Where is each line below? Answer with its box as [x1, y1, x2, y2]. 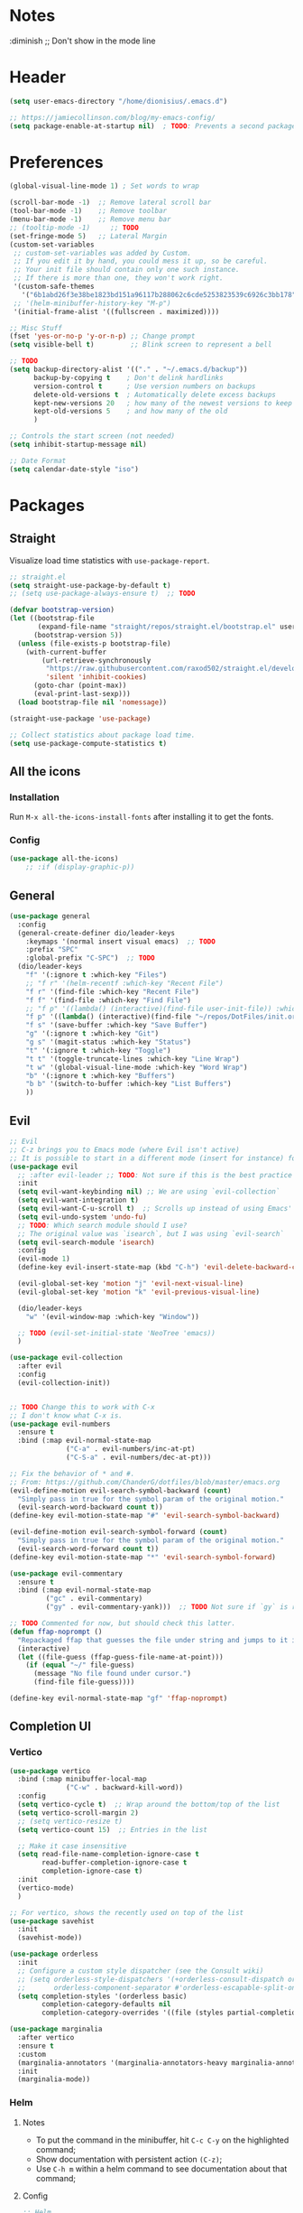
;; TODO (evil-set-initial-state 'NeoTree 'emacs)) [17, 1328, 216, 1337]
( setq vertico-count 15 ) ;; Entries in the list [17, 1825, 207, 1834]
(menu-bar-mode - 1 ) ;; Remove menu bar [9, 215, 171, 224]
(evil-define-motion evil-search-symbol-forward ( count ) [9, 1528, 228, 1537]
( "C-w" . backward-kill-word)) [66, 1783, 183, 1792]
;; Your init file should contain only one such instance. [13, 265, 241, 274]
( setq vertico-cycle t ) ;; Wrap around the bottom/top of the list [17, 1800, 280, 1809]
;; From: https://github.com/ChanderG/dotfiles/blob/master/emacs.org [9, 1477, 280, 1486]
